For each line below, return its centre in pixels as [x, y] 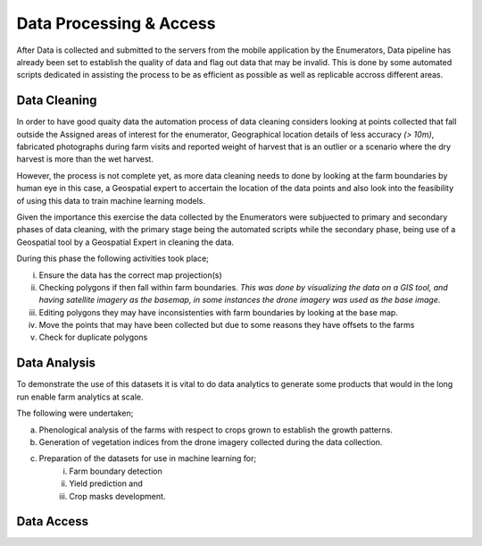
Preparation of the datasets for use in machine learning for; [148, 458]
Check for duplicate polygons [93, 337]
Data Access [53, 521]
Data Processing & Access [116, 23]
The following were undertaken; [75, 413]
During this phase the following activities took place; [113, 258]
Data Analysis [56, 363]
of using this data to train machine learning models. [111, 200]
